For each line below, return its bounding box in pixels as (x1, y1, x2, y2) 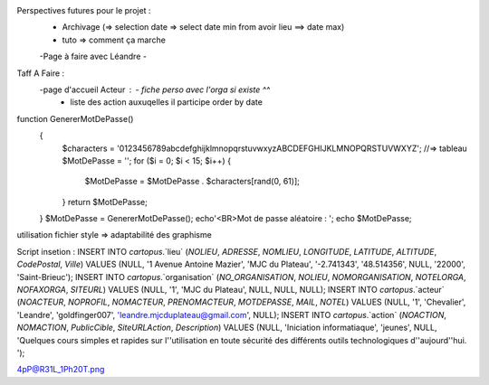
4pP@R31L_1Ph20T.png (16, 364, 105, 375)
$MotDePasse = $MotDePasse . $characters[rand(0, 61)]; (84, 176, 301, 187)
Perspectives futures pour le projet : (16, 5, 151, 15)
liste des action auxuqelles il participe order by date (70, 97, 263, 108)
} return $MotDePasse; (62, 196, 149, 207)
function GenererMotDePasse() (16, 113, 134, 124)
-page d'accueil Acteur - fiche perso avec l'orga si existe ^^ (39, 84, 271, 95)
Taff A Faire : (16, 68, 65, 79)
